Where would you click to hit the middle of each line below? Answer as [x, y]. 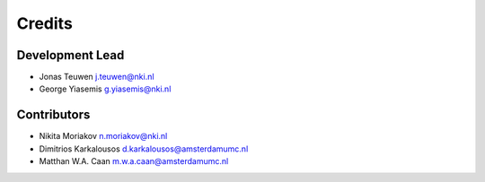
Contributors [53, 115]
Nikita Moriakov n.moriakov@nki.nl [103, 136]
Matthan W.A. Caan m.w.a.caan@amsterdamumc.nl [134, 161]
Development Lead [71, 55]
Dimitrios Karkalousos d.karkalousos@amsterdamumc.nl [144, 149]
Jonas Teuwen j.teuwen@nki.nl [97, 77]
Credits [45, 23]
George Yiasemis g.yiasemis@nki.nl [105, 89]
